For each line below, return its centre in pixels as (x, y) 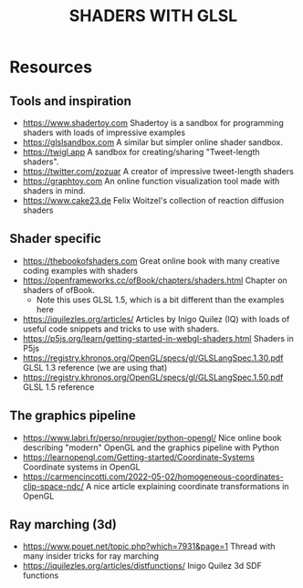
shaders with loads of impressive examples (104, 132)
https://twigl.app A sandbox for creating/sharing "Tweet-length (141, 152)
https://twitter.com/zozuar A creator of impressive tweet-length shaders (158, 171)
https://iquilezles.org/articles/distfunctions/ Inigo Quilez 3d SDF (142, 566)
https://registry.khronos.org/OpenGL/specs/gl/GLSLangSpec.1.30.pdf (153, 358)
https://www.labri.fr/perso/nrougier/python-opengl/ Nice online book (152, 437)
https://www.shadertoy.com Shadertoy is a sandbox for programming (153, 123)
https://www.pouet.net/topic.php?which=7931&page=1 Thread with (149, 546)
